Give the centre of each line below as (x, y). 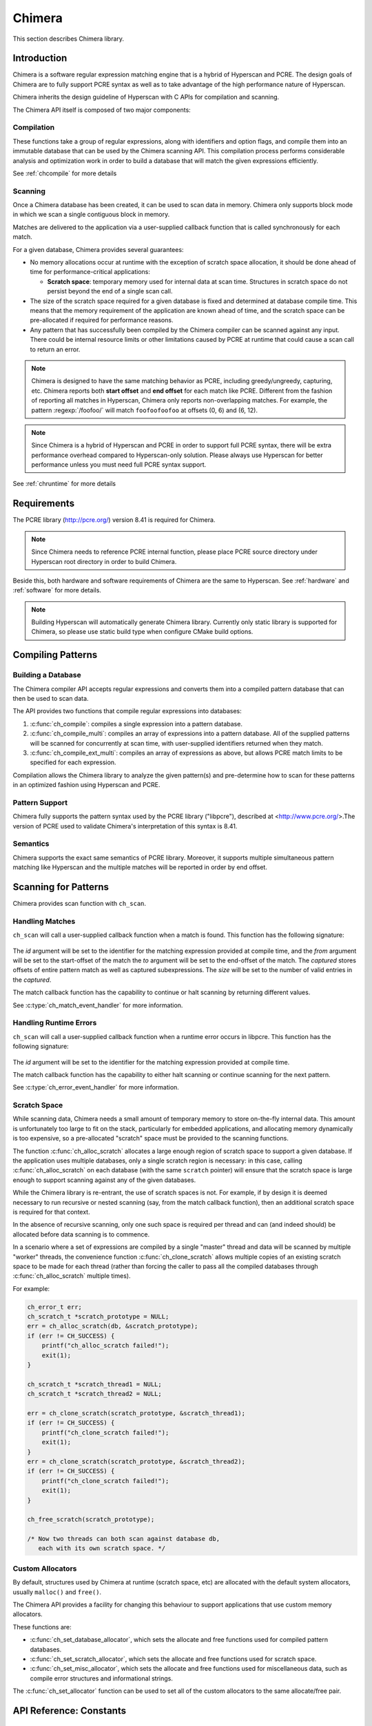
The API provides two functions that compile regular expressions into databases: (127, 711)
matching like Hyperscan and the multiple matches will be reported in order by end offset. (140, 867)
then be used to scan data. (51, 699)
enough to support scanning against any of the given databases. (104, 1180)
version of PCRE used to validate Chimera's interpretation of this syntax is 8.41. (125, 826)
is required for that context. (51, 1212)
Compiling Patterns (55, 655)
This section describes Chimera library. (68, 39)
